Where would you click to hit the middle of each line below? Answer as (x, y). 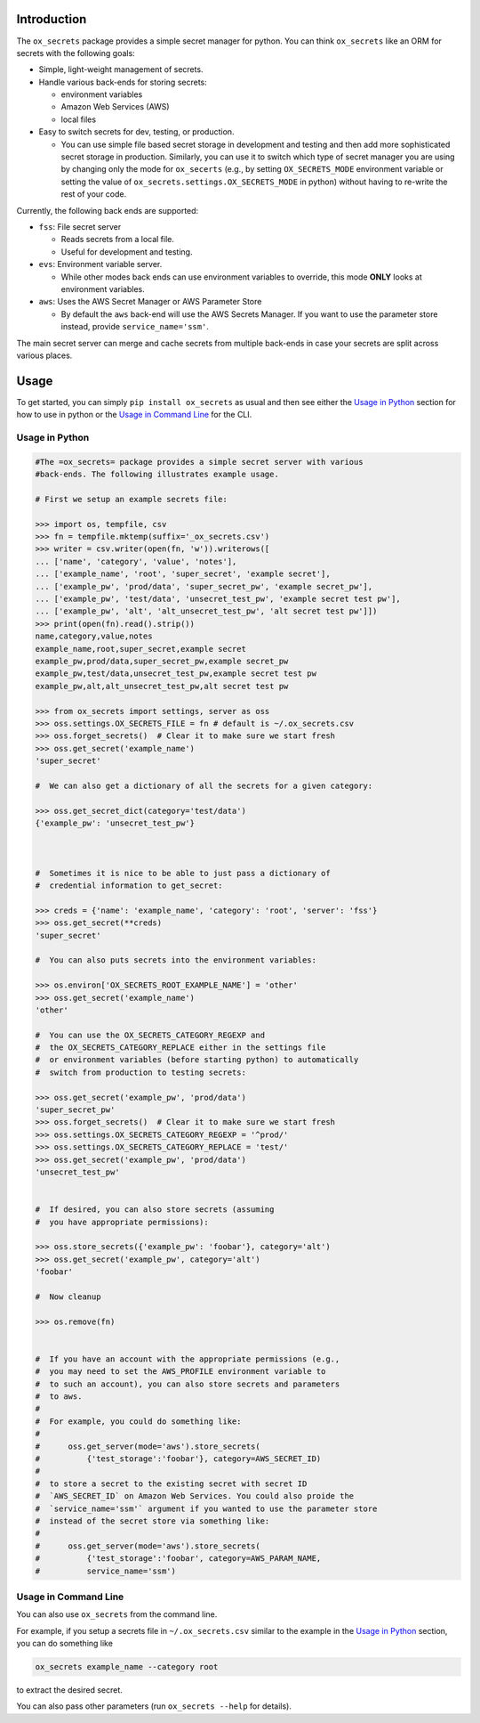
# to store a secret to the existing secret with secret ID (171, 1483)
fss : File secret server (80, 226)
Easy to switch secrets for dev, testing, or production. (136, 132)
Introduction (52, 19)
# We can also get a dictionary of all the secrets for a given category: (204, 785)
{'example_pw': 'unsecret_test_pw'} (115, 823)
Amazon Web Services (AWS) (115, 107)
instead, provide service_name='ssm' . (135, 327)
